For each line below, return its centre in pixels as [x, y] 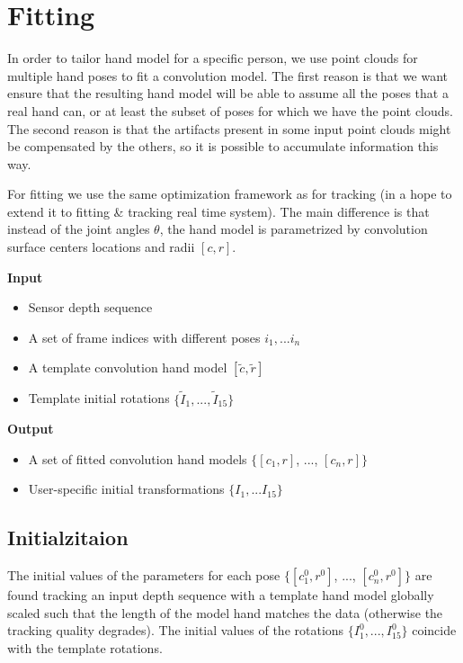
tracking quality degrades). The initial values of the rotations [176, 630]
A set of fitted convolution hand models [138, 458]
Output [31, 429]
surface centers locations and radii [101, 247]
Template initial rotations [99, 398]
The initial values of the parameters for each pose [144, 575]
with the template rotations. [85, 648]
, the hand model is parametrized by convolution [294, 229]
